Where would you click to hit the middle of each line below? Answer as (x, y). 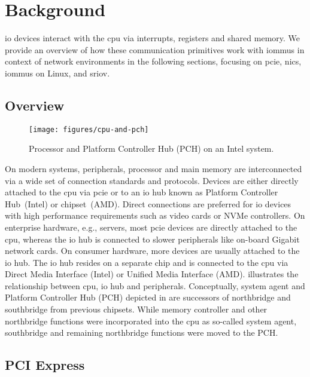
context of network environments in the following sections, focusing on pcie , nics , (153, 61)
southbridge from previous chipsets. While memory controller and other (136, 309)
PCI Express (45, 365)
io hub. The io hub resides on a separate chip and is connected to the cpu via (147, 262)
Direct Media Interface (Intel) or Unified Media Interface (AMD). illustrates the (152, 274)
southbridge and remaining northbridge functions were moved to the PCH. (142, 332)
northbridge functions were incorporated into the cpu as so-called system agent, (151, 321)
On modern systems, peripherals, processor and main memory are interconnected (154, 168)
